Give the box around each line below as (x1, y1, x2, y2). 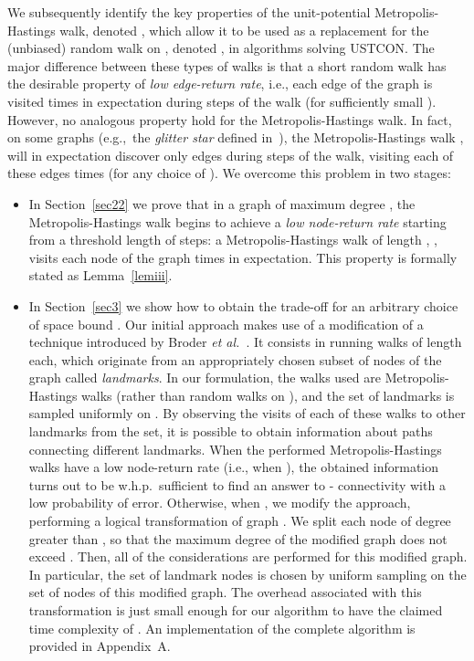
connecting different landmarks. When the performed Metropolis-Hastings (28, 439, 442, 458)
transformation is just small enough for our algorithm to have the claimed (28, 601, 443, 619)
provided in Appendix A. (28, 636, 171, 656)
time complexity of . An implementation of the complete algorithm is (28, 618, 416, 637)
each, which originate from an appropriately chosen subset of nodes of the (28, 350, 442, 369)
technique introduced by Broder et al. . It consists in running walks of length (28, 332, 462, 351)
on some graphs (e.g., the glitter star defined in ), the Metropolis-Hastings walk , (7, 128, 464, 147)
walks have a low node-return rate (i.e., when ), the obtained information (28, 457, 439, 477)
